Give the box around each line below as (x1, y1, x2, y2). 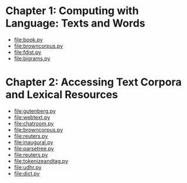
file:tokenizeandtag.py (14, 157, 69, 164)
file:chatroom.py (14, 119, 54, 127)
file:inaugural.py (14, 138, 54, 145)
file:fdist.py (14, 48, 42, 55)
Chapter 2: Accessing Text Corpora (5, 75, 182, 89)
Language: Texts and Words (5, 16, 145, 30)
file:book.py (14, 36, 44, 43)
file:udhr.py (14, 164, 42, 171)
